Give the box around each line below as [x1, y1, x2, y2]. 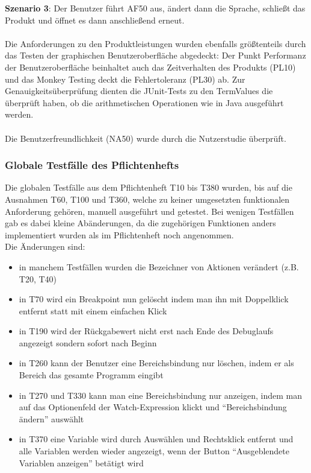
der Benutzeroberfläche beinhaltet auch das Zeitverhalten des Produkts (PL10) [5, 60, 296, 73]
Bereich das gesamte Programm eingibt [19, 369, 164, 381]
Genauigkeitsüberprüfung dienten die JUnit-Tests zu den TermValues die [5, 84, 273, 97]
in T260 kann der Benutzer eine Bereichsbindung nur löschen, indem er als [19, 357, 294, 369]
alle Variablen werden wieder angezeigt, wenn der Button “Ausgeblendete [19, 445, 289, 457]
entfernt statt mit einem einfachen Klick [19, 304, 167, 317]
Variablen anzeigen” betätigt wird [19, 456, 144, 469]
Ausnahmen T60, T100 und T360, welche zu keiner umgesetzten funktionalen [5, 192, 290, 205]
